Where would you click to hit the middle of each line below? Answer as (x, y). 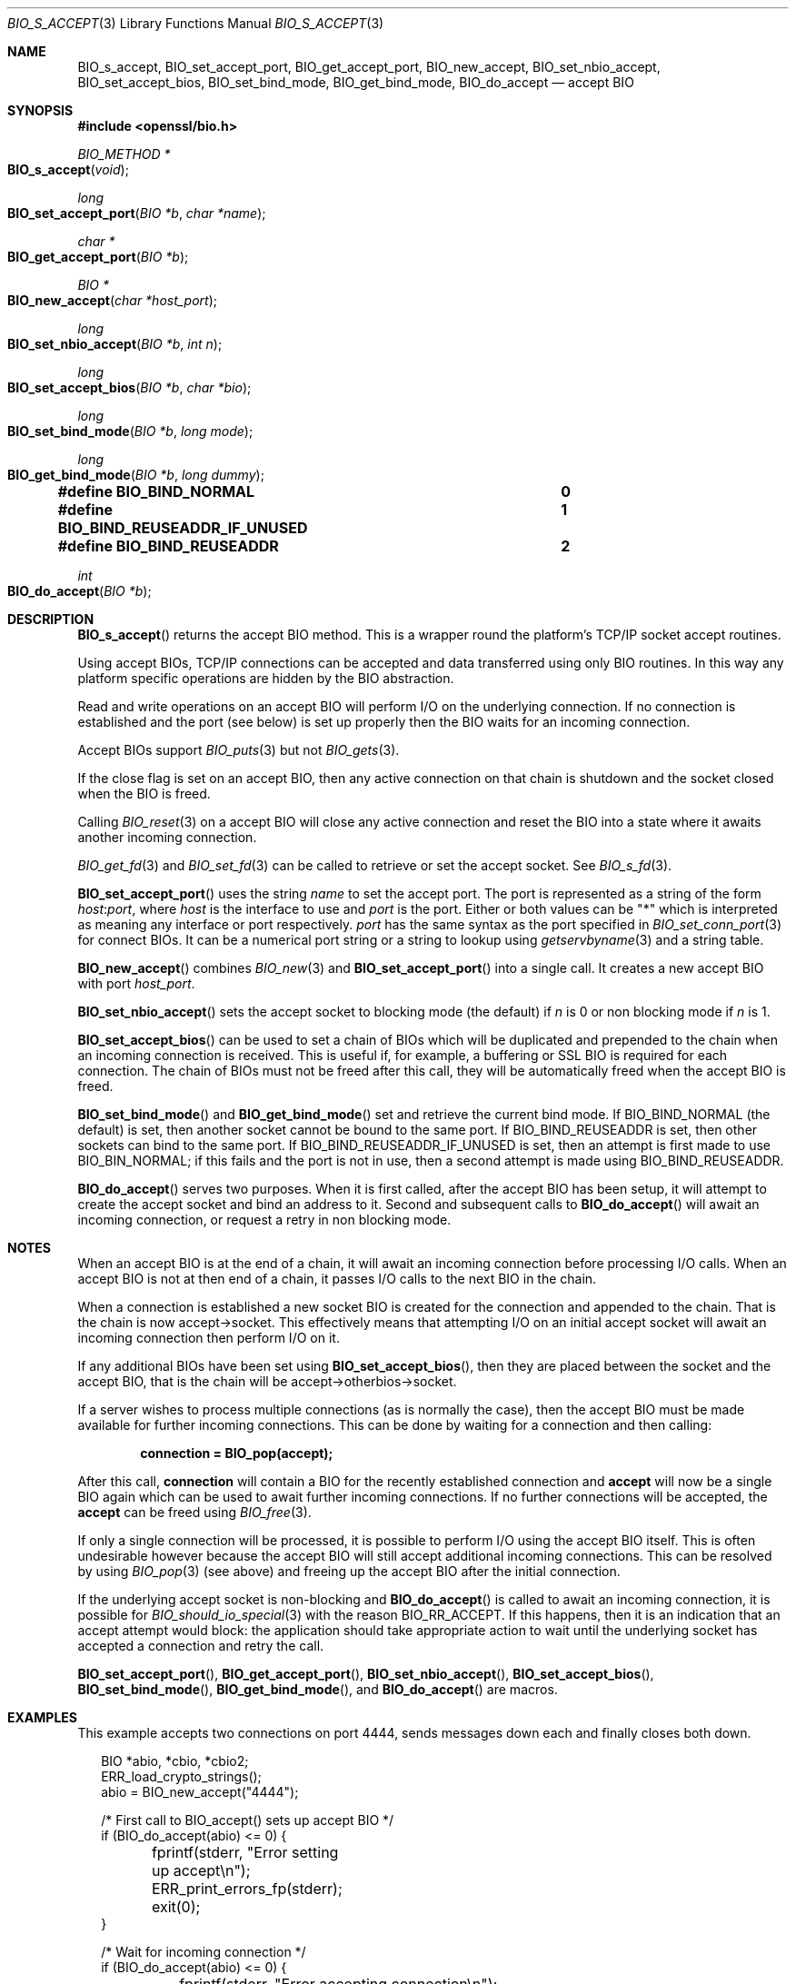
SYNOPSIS (40, 110)
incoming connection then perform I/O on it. (209, 1338)
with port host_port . (136, 983)
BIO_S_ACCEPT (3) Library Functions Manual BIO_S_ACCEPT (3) (196, 23)
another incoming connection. (167, 837)
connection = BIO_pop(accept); (237, 1453)
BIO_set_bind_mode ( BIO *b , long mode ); (130, 431)
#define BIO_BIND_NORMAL (156, 491)
